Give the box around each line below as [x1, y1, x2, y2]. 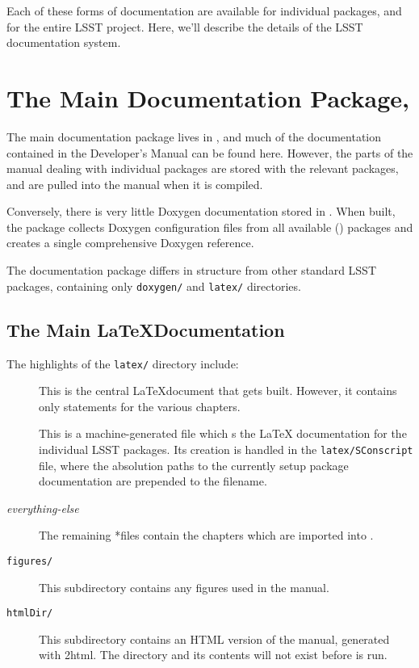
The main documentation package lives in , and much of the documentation [6, 128, 382, 145]
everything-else [6, 499, 79, 516]
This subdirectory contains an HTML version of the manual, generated [39, 630, 390, 647]
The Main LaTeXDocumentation [6, 317, 285, 342]
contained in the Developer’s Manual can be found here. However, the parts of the [6, 144, 413, 161]
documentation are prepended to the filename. [39, 473, 267, 489]
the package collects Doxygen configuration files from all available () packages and [6, 218, 413, 235]
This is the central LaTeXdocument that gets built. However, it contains [39, 382, 397, 399]
